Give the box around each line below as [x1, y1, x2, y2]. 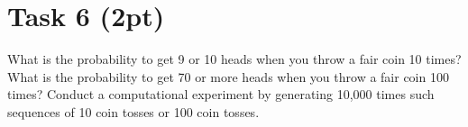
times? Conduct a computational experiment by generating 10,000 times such [7, 85, 435, 104]
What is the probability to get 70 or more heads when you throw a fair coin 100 [7, 67, 449, 86]
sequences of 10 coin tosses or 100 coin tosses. [7, 102, 260, 121]
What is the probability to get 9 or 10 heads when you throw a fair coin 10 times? [7, 50, 462, 68]
